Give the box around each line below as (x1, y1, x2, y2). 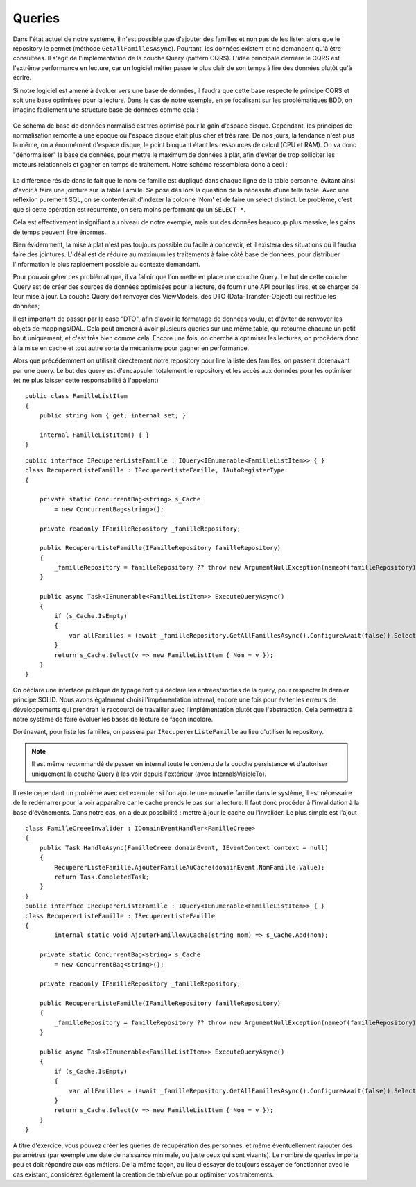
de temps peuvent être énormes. (12, 228, 107, 236)
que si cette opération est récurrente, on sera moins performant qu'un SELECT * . (12, 205, 246, 213)
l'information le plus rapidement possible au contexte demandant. (12, 260, 200, 268)
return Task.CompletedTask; (54, 873, 150, 881)
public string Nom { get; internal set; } (39, 412, 187, 420)
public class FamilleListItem (25, 392, 128, 400)
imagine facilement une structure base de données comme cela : (12, 106, 199, 114)
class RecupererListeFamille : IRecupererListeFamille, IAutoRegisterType (25, 466, 285, 474)
